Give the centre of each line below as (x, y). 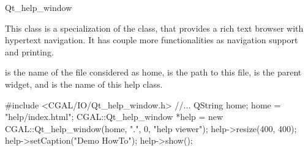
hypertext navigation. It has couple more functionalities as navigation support (152, 40)
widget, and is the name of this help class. (84, 84)
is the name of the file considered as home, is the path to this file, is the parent (153, 72)
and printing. (29, 51)
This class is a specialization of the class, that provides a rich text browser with (154, 28)
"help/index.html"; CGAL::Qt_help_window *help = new (114, 117)
